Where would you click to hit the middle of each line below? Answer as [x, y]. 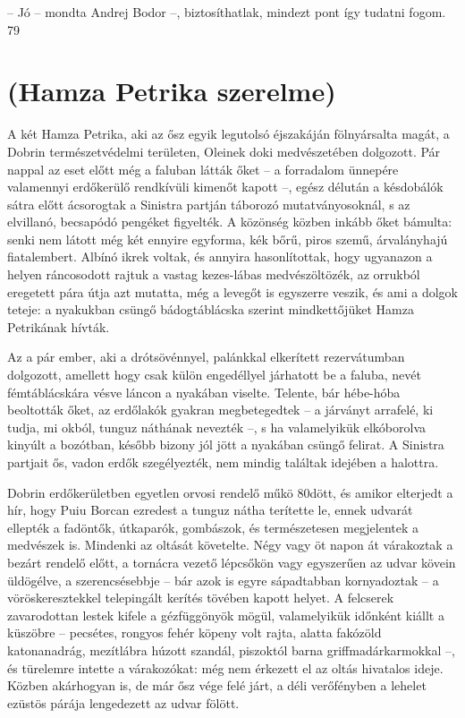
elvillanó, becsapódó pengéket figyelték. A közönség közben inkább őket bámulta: [230, 222]
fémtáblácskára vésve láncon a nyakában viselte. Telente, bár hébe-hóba [204, 392]
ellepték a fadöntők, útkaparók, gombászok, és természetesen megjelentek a [213, 527]
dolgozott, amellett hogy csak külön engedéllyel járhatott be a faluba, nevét [214, 375]
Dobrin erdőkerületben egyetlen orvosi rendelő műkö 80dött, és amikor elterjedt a [230, 492]
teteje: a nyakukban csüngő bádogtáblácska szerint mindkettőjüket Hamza [211, 309]
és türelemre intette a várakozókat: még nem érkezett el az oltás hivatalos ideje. [225, 667]
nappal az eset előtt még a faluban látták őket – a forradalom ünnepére [203, 169]
